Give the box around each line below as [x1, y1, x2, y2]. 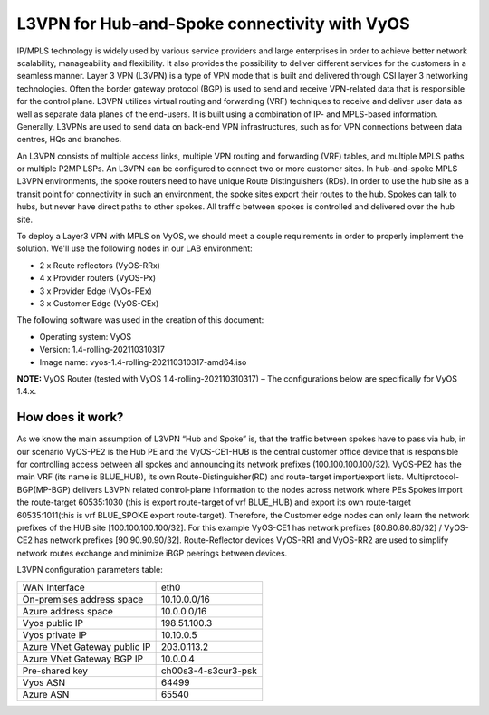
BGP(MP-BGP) [16, 484, 72, 495]
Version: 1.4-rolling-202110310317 [39, 344, 166, 355]
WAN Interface [22, 581, 85, 594]
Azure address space [22, 604, 113, 617]
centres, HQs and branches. [16, 134, 122, 145]
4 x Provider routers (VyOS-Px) [39, 273, 157, 284]
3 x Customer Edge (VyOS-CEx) [39, 297, 159, 308]
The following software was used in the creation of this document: [16, 314, 264, 325]
